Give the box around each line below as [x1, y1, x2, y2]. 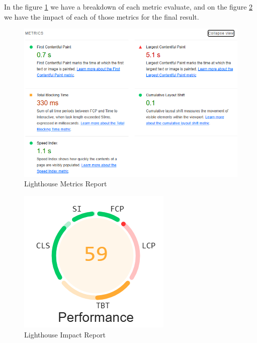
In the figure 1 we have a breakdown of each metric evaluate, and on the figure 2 [4, 2, 253, 12]
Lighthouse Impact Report [24, 329, 106, 339]
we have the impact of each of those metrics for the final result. [4, 11, 199, 22]
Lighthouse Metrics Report [24, 178, 107, 189]
